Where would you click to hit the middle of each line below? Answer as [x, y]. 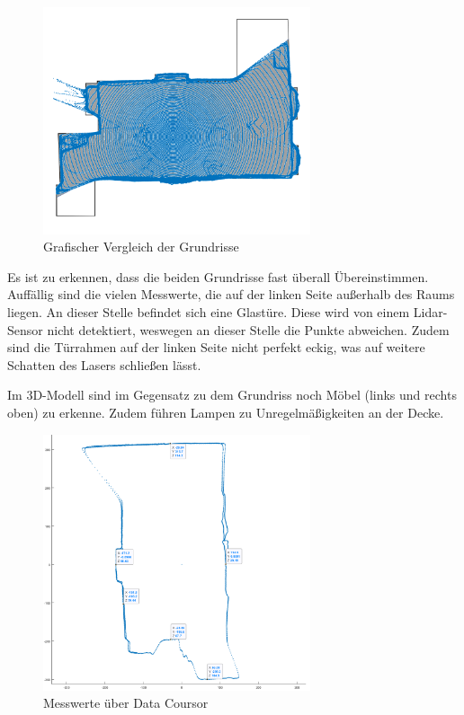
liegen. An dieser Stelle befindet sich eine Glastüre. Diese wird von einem [209, 312]
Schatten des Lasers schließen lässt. [104, 364]
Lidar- [430, 312]
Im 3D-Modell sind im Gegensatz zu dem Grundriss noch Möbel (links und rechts [232, 395]
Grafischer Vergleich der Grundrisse [141, 247]
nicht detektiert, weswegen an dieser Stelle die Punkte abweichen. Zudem [248, 329]
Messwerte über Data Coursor [126, 703]
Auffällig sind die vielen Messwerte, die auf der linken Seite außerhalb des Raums [231, 294]
